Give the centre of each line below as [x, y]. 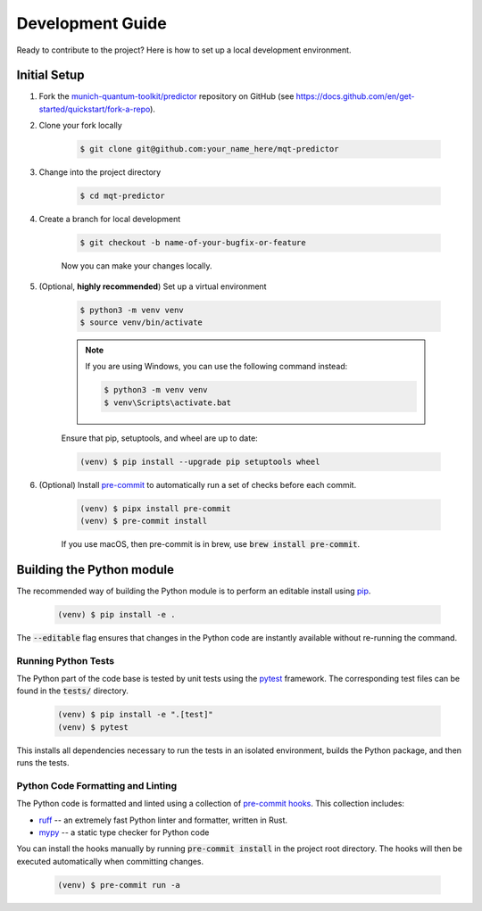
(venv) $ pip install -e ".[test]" [135, 715]
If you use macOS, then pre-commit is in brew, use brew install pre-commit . [211, 543]
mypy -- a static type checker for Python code [124, 832]
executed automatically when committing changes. [110, 861]
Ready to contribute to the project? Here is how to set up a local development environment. [184, 50]
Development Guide [91, 23]
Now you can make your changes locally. [137, 266]
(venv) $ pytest [93, 727]
